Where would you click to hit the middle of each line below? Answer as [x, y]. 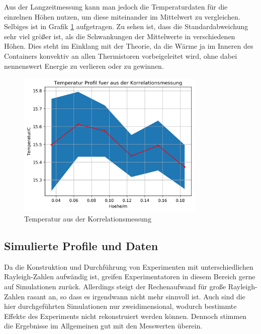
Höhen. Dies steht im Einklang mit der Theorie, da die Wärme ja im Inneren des [129, 46]
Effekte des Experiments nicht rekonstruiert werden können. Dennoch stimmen [125, 316]
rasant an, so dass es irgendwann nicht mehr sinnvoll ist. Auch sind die [136, 296]
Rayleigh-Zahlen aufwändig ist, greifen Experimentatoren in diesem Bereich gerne [130, 276]
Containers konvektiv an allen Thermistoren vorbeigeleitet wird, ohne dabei [121, 55]
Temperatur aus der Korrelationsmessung [88, 219]
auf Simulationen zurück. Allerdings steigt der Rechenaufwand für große [115, 287]
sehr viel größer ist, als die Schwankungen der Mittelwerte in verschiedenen [120, 36]
